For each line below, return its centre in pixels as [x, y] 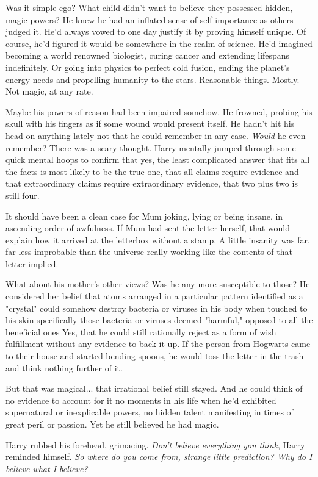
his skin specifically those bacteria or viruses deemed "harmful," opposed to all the [159, 320]
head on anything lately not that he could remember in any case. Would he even [156, 135]
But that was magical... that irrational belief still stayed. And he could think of [154, 388]
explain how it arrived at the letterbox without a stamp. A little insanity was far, [158, 239]
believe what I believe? [47, 468]
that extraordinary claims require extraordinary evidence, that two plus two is [152, 183]
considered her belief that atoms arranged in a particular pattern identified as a [154, 296]
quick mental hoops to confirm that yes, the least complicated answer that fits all [158, 160]
